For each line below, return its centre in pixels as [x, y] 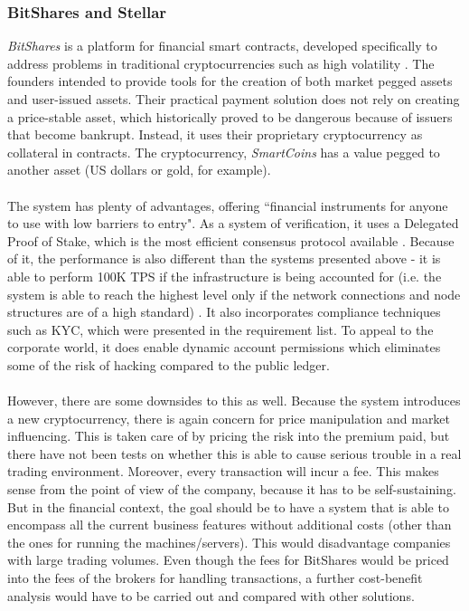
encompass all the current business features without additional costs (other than [230, 525]
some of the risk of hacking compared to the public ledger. [169, 364]
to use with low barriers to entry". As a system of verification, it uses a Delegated [233, 223]
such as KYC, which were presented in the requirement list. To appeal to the [220, 329]
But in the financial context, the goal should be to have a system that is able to [228, 506]
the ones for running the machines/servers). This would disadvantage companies [229, 542]
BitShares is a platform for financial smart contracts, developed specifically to [222, 46]
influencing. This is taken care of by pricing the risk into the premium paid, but [229, 436]
